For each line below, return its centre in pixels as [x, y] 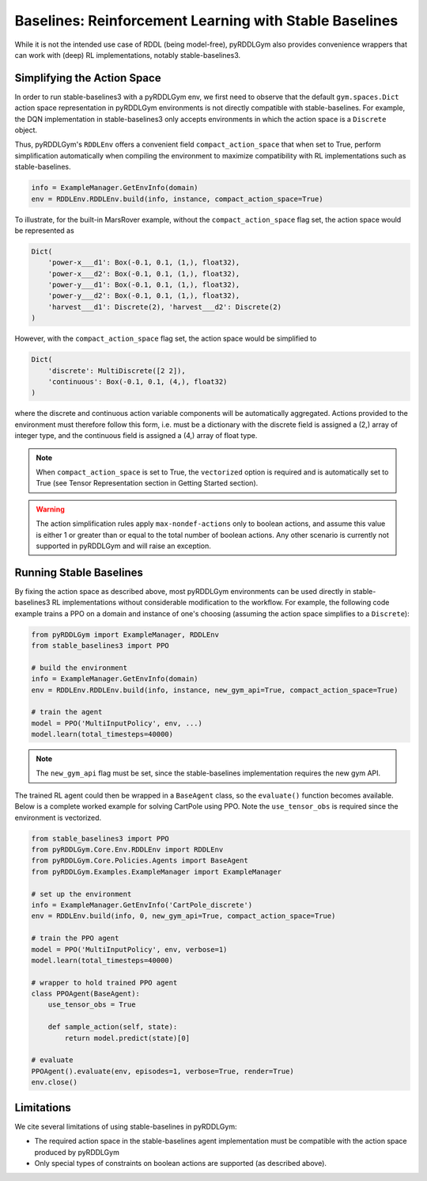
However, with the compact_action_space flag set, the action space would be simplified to [166, 339]
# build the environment [79, 668]
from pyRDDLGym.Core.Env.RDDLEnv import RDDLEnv [127, 850]
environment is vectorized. [58, 817]
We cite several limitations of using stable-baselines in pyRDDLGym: [126, 1126]
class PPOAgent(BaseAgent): [85, 994]
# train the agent [67, 712]
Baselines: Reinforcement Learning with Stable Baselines [206, 21]
